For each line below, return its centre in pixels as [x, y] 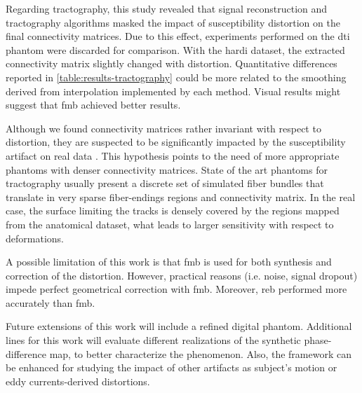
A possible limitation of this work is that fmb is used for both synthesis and [169, 262]
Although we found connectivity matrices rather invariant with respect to [163, 128]
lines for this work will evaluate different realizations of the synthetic [153, 340]
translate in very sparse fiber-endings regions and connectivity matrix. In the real [181, 196]
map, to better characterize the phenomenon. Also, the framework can [200, 353]
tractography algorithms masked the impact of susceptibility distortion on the [173, 22]
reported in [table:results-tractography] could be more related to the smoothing [176, 77]
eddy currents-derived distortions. [78, 381]
